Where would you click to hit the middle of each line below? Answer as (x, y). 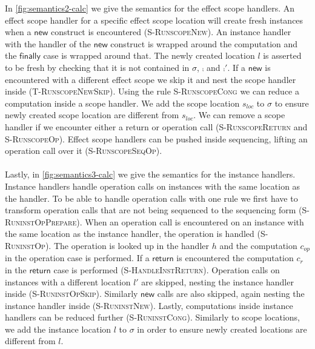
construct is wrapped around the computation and (204, 43)
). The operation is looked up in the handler (127, 245)
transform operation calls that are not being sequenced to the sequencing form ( (154, 210)
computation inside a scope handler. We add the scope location (122, 103)
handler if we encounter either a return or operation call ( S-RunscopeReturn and (156, 126)
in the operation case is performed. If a (77, 258)
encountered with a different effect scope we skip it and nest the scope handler (151, 79)
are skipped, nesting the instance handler (217, 281)
